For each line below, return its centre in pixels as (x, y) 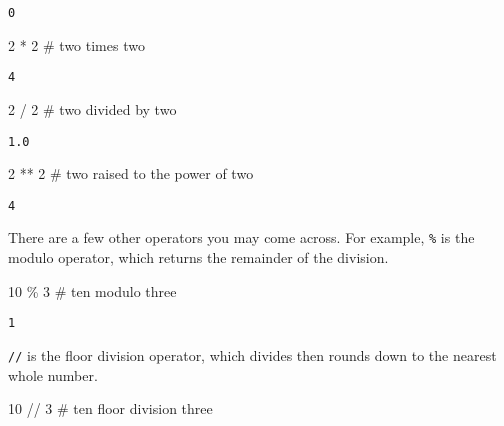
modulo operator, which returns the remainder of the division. (198, 257)
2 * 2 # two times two (76, 44)
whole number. (53, 374)
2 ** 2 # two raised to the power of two (131, 173)
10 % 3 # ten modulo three (92, 290)
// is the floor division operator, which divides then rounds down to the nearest (252, 354)
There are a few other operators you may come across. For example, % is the (241, 237)
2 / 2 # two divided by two (92, 108)
